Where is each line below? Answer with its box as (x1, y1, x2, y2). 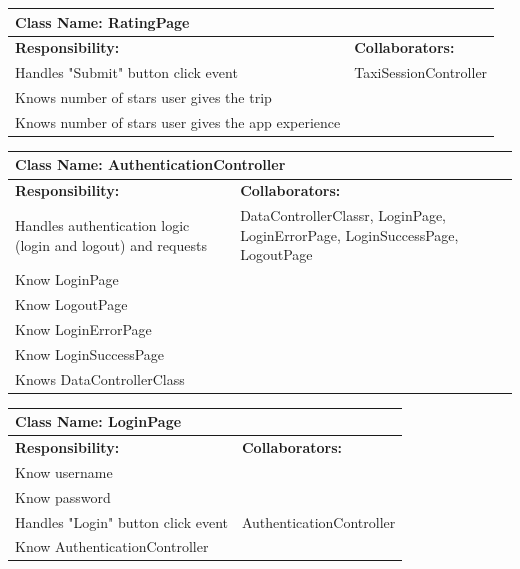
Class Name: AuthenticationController (15, 154, 286, 175)
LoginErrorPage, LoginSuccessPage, (240, 224, 459, 245)
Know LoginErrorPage (15, 318, 152, 339)
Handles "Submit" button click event (15, 62, 238, 83)
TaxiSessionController (354, 62, 488, 83)
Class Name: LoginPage (15, 411, 182, 432)
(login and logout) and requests (15, 234, 207, 255)
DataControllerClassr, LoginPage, (240, 205, 446, 226)
